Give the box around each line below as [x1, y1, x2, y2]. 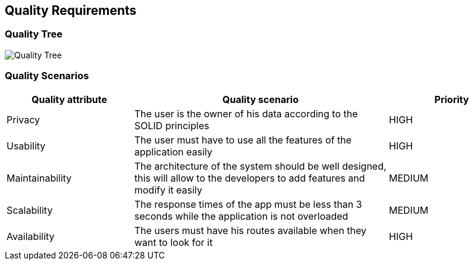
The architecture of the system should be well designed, [134, 160, 387, 172]
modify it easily [134, 183, 203, 196]
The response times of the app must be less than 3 [134, 198, 362, 210]
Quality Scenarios [5, 70, 89, 82]
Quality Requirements [5, 3, 137, 18]
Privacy [7, 113, 40, 126]
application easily [134, 145, 212, 158]
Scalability [7, 204, 53, 216]
